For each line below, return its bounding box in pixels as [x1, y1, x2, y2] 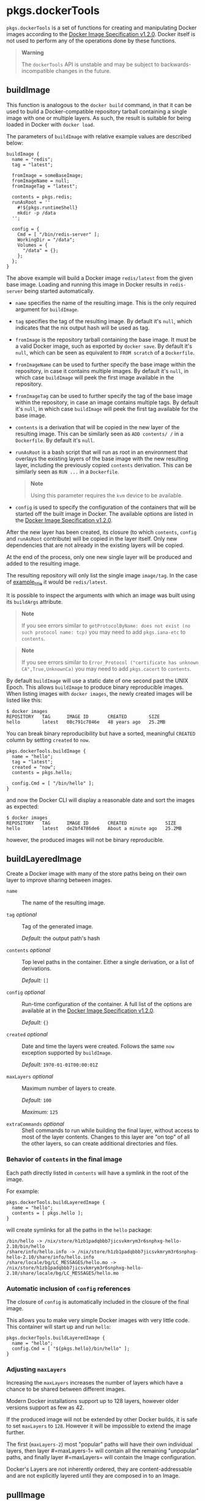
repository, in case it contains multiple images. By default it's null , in [15, 367, 188, 374]
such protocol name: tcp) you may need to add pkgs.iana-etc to [21, 628, 186, 636]
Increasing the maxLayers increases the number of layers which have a [6, 1379, 184, 1386]
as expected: [6, 803, 39, 810]
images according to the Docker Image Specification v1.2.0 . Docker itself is [6, 30, 196, 37]
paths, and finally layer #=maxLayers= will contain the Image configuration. [6, 1454, 196, 1461]
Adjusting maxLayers [6, 1365, 67, 1374]
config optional [6, 988, 45, 996]
